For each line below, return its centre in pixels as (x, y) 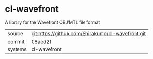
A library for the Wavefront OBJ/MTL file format (52, 22)
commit (16, 41)
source (15, 33)
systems (17, 49)
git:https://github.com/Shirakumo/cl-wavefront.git (89, 33)
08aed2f (41, 41)
